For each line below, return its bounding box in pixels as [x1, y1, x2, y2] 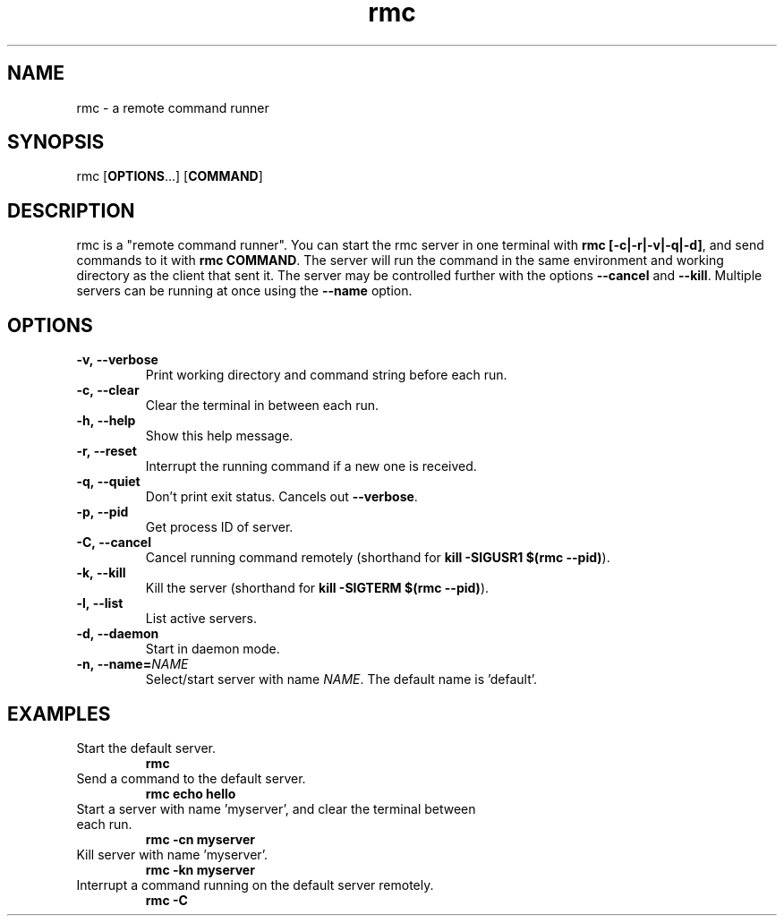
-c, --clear [76, 382, 140, 398]
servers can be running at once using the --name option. [76, 283, 413, 299]
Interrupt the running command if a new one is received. [145, 458, 477, 474]
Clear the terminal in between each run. [145, 397, 379, 414]
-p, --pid [76, 504, 129, 520]
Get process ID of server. [145, 519, 294, 535]
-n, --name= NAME [76, 656, 189, 672]
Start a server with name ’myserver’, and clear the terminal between [76, 800, 476, 816]
